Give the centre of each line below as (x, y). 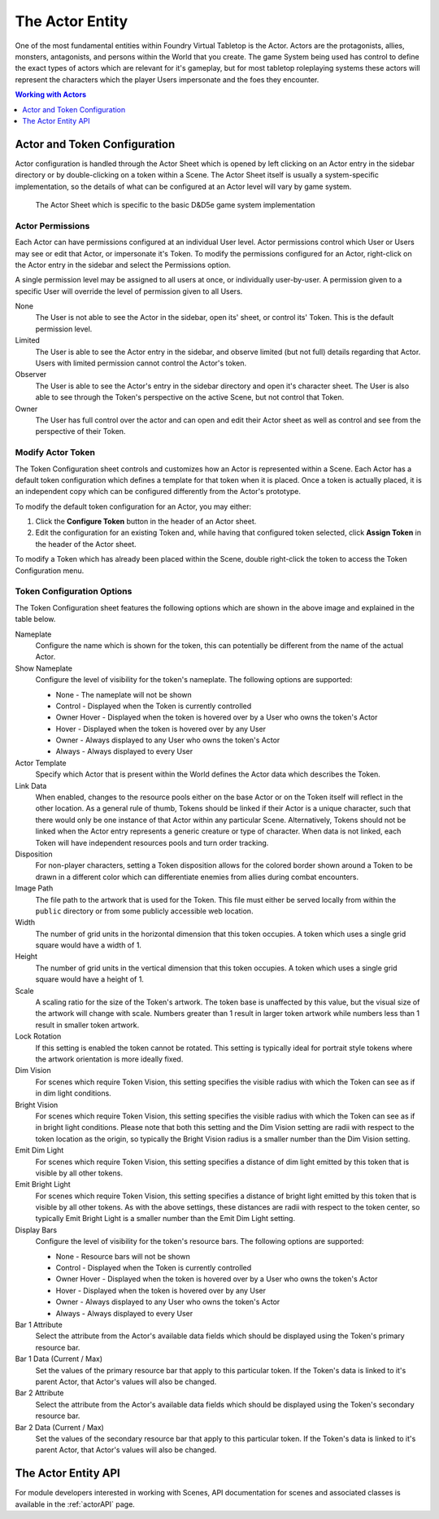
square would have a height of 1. (89, 979)
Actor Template (41, 763)
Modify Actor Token (55, 453)
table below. (35, 619)
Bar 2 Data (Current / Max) (60, 1427)
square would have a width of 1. (89, 945)
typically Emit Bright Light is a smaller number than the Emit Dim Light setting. (165, 1219)
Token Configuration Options (74, 592)
